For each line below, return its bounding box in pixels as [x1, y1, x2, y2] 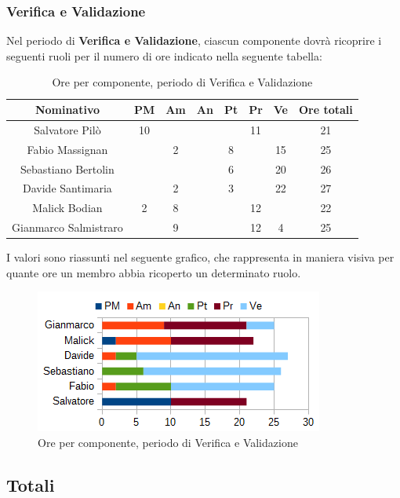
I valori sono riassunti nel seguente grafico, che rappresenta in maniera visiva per [6, 249, 395, 265]
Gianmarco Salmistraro [12, 219, 123, 236]
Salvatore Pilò [34, 121, 101, 137]
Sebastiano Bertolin [20, 160, 115, 177]
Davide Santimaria [23, 180, 112, 196]
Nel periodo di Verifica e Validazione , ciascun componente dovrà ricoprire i [6, 32, 382, 49]
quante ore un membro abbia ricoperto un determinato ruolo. [6, 264, 301, 280]
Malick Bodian [32, 200, 103, 216]
